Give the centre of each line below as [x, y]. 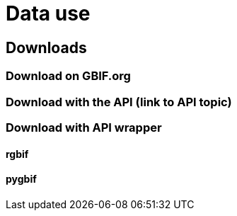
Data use [48, 13]
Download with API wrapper [84, 127]
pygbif [21, 179]
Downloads [46, 47]
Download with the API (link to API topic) [119, 102]
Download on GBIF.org [68, 76]
